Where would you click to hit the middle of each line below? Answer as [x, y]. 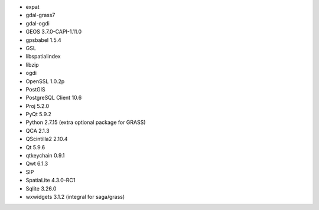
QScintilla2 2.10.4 [47, 139]
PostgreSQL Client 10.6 [54, 98]
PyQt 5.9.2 [38, 114]
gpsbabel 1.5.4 [43, 40]
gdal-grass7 [40, 15]
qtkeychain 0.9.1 [45, 156]
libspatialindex [43, 57]
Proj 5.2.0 [38, 106]
